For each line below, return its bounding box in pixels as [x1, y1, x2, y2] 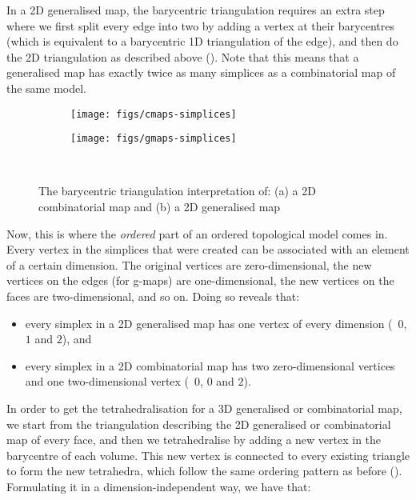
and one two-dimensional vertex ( [25, 373, 190, 390]
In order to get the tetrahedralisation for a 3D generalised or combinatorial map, [6, 400, 402, 416]
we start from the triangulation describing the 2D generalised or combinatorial [6, 415, 391, 432]
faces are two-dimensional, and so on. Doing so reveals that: [6, 288, 300, 305]
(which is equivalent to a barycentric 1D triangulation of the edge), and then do [6, 33, 398, 50]
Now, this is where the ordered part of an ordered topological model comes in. [6, 225, 388, 242]
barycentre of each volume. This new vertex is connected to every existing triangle [6, 446, 410, 463]
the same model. [6, 79, 87, 96]
